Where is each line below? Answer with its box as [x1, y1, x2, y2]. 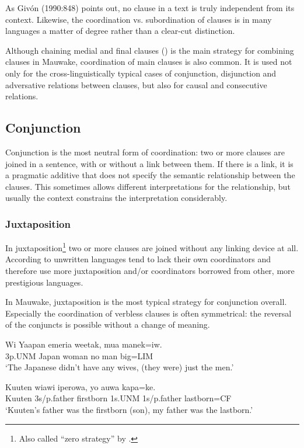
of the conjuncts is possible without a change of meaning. [5, 318, 210, 331]
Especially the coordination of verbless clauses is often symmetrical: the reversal [5, 307, 292, 319]
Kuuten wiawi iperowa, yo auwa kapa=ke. [5, 380, 156, 393]
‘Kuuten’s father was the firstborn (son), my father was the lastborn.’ [5, 403, 253, 415]
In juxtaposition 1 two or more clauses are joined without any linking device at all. [5, 240, 299, 253]
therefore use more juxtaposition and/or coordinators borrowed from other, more [5, 264, 295, 276]
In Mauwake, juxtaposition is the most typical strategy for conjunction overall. [5, 296, 287, 308]
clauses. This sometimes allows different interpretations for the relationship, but [5, 180, 291, 192]
